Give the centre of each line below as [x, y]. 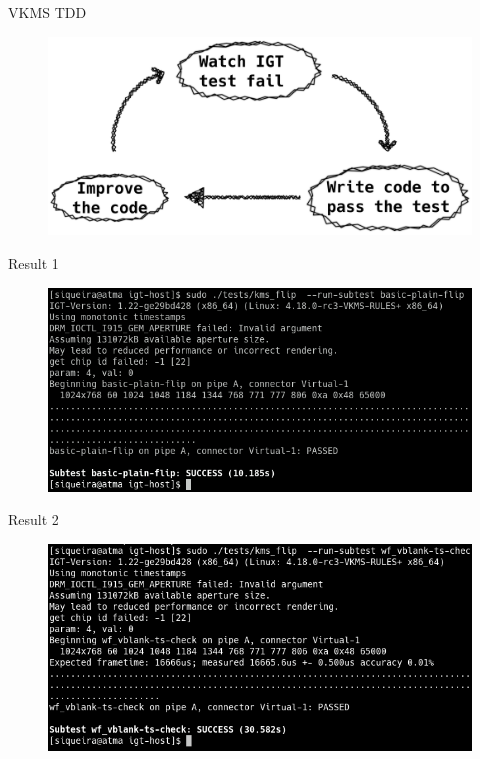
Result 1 [33, 262]
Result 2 [33, 519]
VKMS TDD [47, 12]
